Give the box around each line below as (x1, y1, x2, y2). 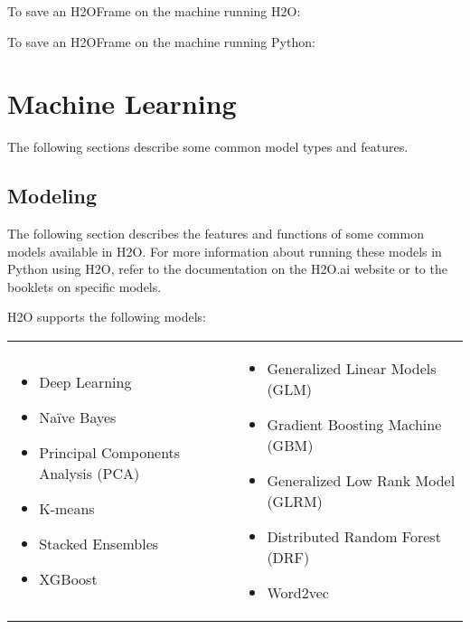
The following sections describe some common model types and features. (7, 137, 409, 156)
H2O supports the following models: (7, 307, 207, 326)
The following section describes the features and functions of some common (7, 224, 424, 243)
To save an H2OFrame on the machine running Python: (7, 32, 315, 51)
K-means (39, 498, 95, 520)
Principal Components (39, 442, 181, 464)
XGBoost (39, 568, 98, 590)
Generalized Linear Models (267, 358, 437, 380)
